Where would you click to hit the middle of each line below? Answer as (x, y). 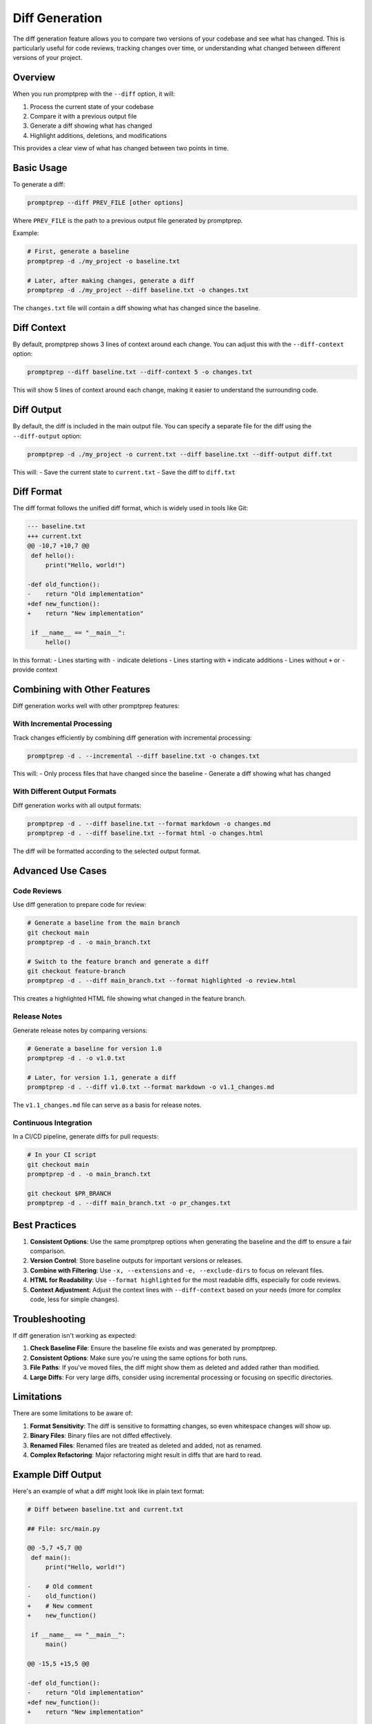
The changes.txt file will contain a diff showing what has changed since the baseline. (137, 308)
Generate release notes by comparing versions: (80, 1030)
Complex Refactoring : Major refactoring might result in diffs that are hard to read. (146, 1454)
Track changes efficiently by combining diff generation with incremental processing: (132, 737)
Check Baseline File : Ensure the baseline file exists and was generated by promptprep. (154, 1348)
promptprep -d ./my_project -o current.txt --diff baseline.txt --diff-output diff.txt (180, 454)
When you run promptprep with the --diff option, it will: (94, 94)
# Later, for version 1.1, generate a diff (102, 1077)
